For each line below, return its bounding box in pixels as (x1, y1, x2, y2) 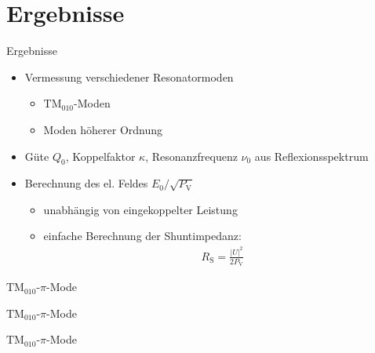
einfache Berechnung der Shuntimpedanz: (43, 227, 242, 244)
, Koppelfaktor (65, 147, 136, 164)
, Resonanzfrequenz (145, 147, 238, 164)
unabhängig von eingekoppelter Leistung (43, 201, 238, 217)
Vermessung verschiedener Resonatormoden (24, 68, 234, 85)
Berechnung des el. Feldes (24, 175, 148, 191)
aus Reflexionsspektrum (254, 147, 369, 164)
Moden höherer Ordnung (43, 121, 163, 137)
